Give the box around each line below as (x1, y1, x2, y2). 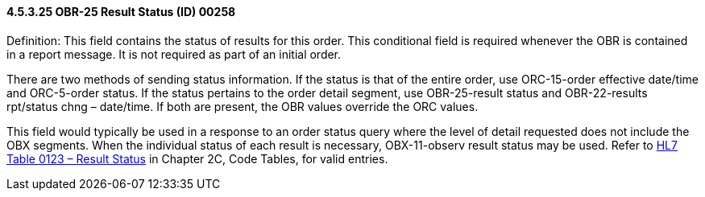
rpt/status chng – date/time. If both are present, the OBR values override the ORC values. (6, 99, 479, 113)
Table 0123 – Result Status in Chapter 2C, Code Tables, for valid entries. (6, 151, 388, 166)
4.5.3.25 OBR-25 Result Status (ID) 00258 (6, 5, 236, 18)
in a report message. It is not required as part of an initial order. (6, 47, 342, 61)
